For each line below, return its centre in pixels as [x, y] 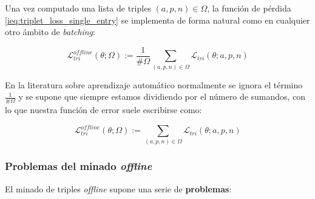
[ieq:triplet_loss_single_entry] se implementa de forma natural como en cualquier [157, 20]
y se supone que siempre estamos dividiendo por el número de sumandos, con [162, 96]
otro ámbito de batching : [50, 32]
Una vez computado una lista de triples [78, 8]
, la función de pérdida [249, 8]
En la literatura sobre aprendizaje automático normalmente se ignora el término [154, 84]
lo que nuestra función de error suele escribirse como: [103, 109]
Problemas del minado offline [79, 166]
